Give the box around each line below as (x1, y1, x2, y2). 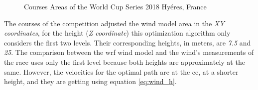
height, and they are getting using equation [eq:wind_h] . (4, 76, 177, 87)
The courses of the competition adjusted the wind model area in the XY (4, 18, 225, 28)
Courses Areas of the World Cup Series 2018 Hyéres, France (24, 1, 207, 11)
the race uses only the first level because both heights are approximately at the (4, 56, 245, 67)
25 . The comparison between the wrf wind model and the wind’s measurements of (4, 47, 254, 57)
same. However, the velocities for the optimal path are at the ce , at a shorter (4, 66, 239, 77)
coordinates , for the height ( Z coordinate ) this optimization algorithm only (4, 28, 231, 38)
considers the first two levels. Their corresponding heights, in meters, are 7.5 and (4, 37, 251, 47)
